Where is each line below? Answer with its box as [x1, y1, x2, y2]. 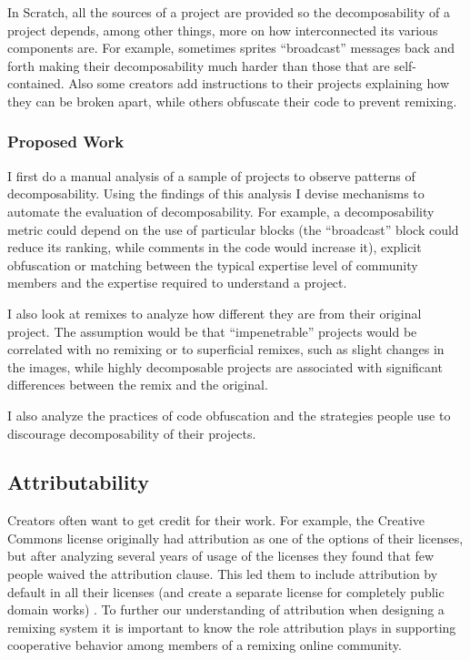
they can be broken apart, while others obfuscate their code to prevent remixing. [7, 91, 457, 110]
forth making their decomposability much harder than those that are [7, 56, 390, 75]
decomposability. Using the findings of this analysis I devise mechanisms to [7, 184, 425, 203]
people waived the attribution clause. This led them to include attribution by [7, 564, 438, 584]
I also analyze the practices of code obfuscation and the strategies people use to [7, 405, 451, 424]
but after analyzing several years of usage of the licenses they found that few [7, 546, 435, 565]
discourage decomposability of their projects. [7, 423, 256, 442]
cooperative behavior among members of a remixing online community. [7, 635, 402, 655]
